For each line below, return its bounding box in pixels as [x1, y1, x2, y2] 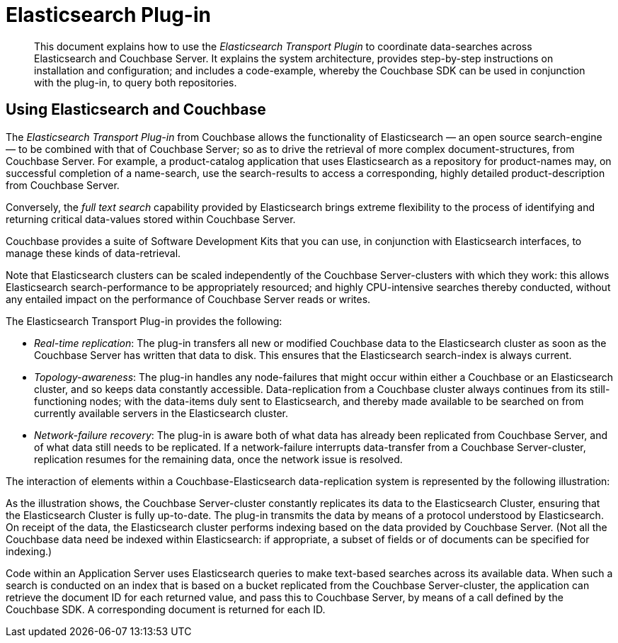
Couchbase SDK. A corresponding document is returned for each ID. [6, 603, 326, 615]
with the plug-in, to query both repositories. [34, 76, 237, 89]
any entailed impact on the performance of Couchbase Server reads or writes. [6, 292, 371, 305]
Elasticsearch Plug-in [6, 3, 211, 27]
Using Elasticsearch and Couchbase [6, 101, 266, 119]
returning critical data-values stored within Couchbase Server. [6, 212, 296, 225]
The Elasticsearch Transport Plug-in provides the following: [6, 314, 282, 327]
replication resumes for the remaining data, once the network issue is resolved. [34, 453, 403, 465]
